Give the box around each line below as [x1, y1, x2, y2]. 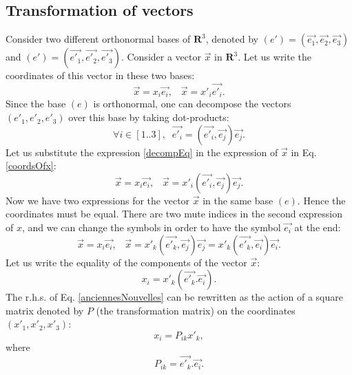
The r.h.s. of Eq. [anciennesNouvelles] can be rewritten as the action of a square [6, 290, 343, 304]
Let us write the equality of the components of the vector [6, 255, 247, 269]
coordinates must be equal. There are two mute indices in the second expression [6, 206, 343, 221]
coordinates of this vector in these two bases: [6, 68, 195, 83]
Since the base [6, 96, 66, 111]
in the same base [203, 193, 273, 207]
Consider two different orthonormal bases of [6, 32, 191, 46]
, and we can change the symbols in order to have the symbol [21, 220, 281, 235]
